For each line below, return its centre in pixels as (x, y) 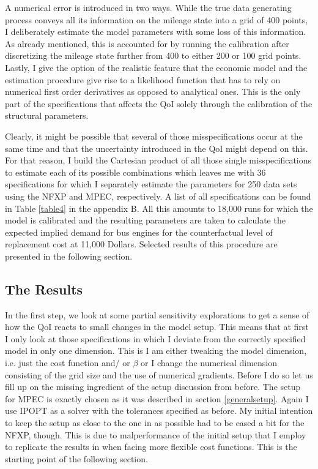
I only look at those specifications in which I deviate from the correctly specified (155, 338)
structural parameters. (47, 115)
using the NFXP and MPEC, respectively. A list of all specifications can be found (158, 196)
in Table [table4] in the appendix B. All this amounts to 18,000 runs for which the (159, 208)
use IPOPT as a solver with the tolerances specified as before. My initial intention (159, 411)
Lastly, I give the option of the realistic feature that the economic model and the (156, 67)
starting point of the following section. (76, 458)
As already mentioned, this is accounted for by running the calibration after (147, 43)
